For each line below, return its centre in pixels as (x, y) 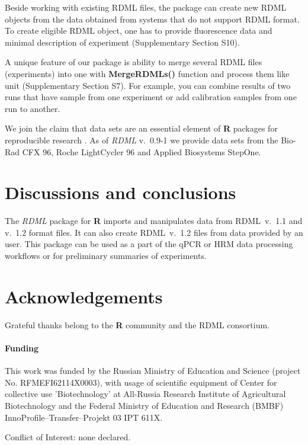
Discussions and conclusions (121, 192)
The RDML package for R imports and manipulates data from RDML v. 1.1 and (154, 221)
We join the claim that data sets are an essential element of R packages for (141, 128)
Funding (22, 348)
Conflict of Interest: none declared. (68, 437)
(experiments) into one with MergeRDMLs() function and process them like (147, 73)
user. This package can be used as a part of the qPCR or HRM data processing (149, 244)
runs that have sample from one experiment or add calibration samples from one (151, 97)
